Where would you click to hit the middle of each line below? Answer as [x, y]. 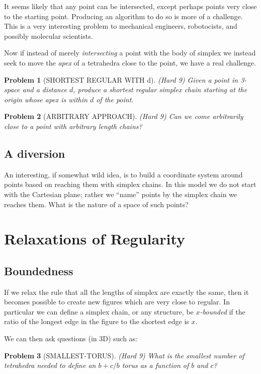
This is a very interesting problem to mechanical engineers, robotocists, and [121, 26]
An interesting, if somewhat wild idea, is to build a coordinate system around [123, 174]
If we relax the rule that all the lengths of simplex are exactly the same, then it [126, 292]
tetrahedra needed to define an [50, 365]
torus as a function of [155, 365]
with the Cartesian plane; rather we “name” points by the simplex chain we [121, 194]
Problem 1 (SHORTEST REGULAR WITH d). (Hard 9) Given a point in [121, 79]
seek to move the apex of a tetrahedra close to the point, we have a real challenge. [130, 62]
